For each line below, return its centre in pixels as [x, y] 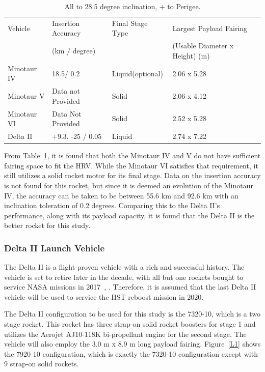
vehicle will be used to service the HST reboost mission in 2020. [104, 296]
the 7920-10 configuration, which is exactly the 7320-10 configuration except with [131, 353]
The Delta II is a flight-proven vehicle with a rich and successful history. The [124, 267]
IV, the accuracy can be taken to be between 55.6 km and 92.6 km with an [121, 195]
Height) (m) [191, 55]
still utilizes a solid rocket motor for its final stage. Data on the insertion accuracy [132, 175]
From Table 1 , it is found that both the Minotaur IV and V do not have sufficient [132, 155]
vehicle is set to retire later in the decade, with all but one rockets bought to [124, 277]
